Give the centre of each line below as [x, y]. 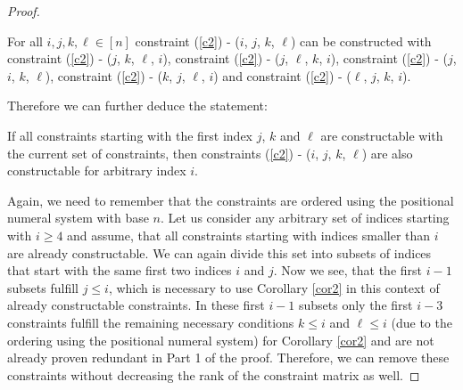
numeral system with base [78, 218]
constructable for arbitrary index [97, 171]
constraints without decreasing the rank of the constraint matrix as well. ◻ [214, 374]
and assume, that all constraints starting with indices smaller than [249, 235]
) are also [387, 153]
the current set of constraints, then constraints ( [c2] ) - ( [159, 153]
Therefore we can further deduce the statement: [137, 106]
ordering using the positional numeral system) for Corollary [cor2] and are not [221, 340]
